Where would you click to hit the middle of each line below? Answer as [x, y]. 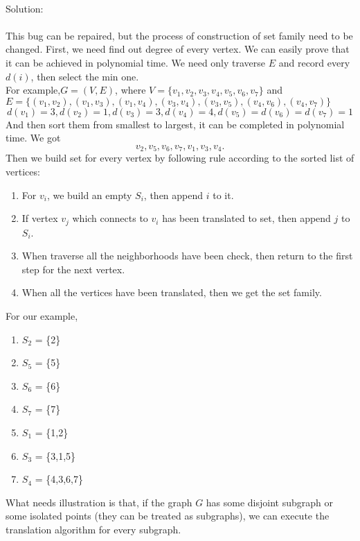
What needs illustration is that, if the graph [99, 502]
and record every [314, 62]
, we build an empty [89, 195]
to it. [223, 195]
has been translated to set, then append [246, 218]
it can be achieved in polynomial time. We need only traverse [136, 62]
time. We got [33, 138]
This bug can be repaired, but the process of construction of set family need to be [179, 35]
